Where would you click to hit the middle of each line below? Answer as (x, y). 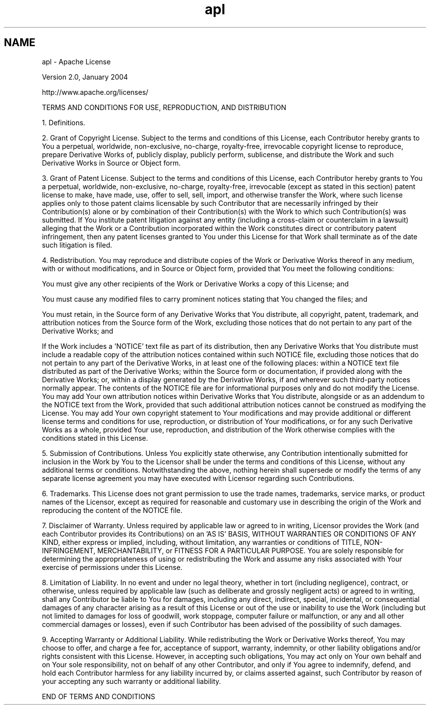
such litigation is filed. (77, 245)
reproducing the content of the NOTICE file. (112, 510)
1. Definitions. (64, 122)
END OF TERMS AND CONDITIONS (98, 696)
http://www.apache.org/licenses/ (95, 92)
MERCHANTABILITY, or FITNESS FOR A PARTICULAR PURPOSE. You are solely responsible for (251, 550)
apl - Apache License (76, 61)
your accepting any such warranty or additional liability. (132, 681)
